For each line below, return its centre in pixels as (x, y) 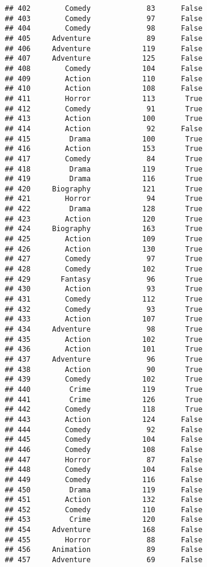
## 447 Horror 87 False (104, 460)
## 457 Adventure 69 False (104, 560)
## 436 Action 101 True (104, 349)
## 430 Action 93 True (104, 289)
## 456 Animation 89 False (104, 550)
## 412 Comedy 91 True (104, 109)
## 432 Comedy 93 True (104, 309)
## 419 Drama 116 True (104, 179)
